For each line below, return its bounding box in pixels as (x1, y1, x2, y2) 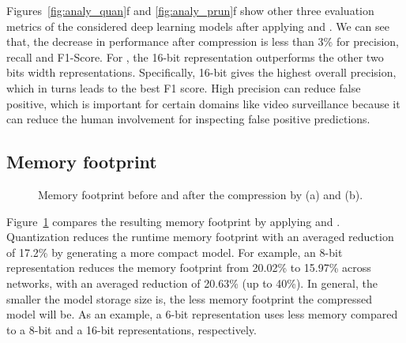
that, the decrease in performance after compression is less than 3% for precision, (6, 33, 399, 50)
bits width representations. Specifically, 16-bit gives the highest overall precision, (6, 64, 397, 81)
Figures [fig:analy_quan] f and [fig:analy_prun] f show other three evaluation (6, 2, 374, 18)
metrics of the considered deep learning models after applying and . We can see (6, 17, 389, 34)
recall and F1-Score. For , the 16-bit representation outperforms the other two (6, 48, 384, 65)
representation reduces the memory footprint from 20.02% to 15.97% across (6, 259, 371, 276)
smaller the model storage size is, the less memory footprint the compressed (6, 290, 373, 307)
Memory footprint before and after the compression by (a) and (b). (38, 186, 363, 202)
